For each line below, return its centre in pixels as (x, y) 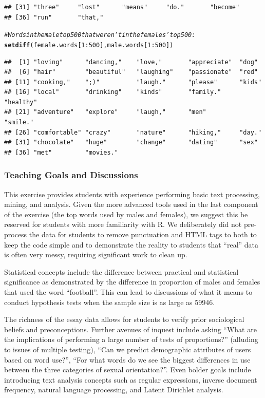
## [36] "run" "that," (54, 17)
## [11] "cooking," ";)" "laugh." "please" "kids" (133, 82)
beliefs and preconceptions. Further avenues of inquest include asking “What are (130, 329)
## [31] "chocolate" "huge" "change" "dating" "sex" (131, 143)
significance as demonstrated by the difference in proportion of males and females (132, 282)
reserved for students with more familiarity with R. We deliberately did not (123, 224)
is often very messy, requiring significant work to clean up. (96, 254)
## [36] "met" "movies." (61, 152)
